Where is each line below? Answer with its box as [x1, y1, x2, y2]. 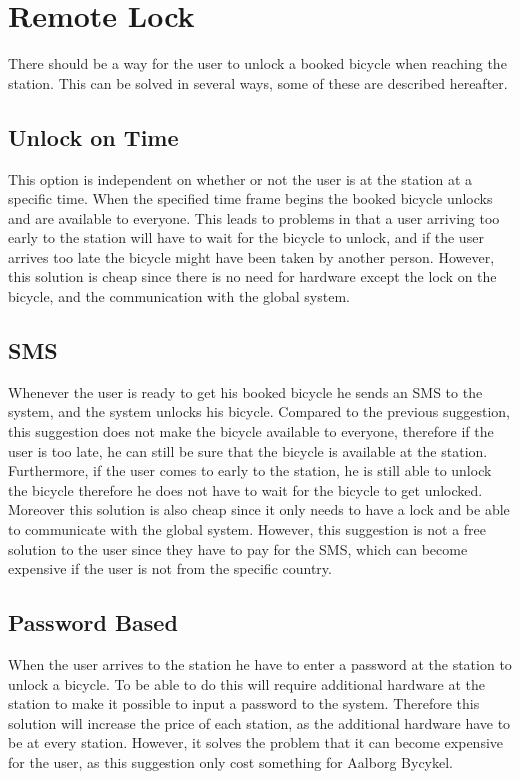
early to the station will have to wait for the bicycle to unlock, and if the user [8, 227, 484, 248]
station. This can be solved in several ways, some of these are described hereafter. [8, 72, 508, 93]
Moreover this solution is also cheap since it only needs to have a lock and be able [8, 499, 510, 520]
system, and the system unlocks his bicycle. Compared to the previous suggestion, [8, 401, 511, 422]
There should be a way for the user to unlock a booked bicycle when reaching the [8, 53, 507, 74]
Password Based [8, 607, 178, 638]
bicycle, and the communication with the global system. [8, 286, 350, 307]
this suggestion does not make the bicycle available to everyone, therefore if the [8, 421, 494, 442]
